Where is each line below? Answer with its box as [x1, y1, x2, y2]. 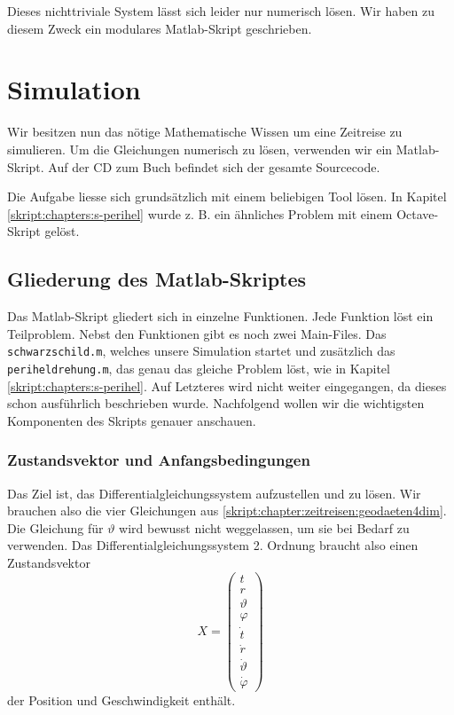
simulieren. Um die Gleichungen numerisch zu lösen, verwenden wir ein [7, 139, 393, 158]
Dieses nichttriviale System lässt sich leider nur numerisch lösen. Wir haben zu [7, 2, 435, 20]
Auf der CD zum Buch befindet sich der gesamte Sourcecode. [48, 157, 380, 176]
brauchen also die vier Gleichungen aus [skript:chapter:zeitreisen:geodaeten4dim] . [7, 501, 447, 520]
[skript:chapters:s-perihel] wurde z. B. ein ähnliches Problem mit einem [7, 204, 393, 223]
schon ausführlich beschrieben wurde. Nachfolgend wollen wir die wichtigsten [7, 394, 425, 412]
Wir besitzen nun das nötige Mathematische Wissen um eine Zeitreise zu [7, 122, 403, 141]
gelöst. [44, 222, 80, 240]
